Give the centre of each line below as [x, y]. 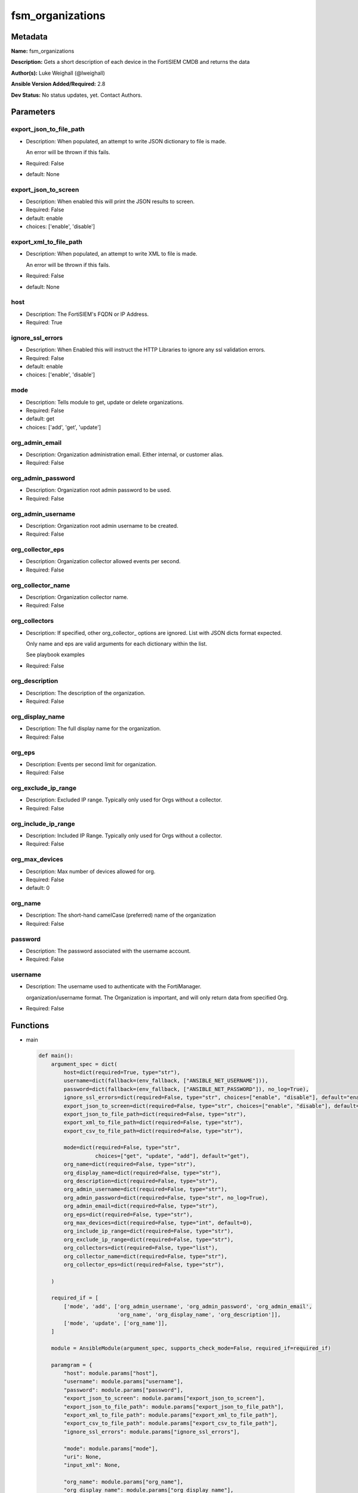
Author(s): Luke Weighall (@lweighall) [58, 73]
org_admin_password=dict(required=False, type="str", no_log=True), [166, 1198]
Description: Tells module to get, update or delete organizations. [105, 402]
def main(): [56, 1056]
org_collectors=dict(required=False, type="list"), [141, 1248]
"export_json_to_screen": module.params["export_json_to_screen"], [164, 1398]
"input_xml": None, [92, 1465]
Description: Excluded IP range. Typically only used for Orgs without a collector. [124, 800]
